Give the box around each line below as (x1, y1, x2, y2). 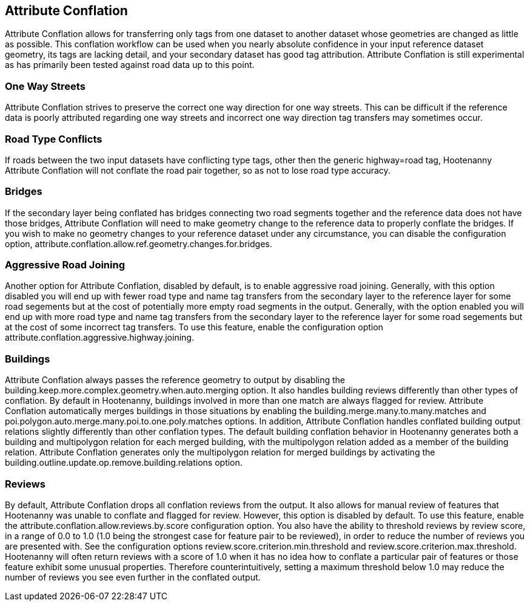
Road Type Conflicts (5, 132, 102, 145)
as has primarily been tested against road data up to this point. (5, 60, 255, 70)
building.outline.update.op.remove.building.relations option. (5, 457, 243, 468)
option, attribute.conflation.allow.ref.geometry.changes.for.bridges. (5, 238, 272, 249)
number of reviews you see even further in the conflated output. (5, 571, 261, 582)
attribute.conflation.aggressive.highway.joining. (5, 332, 194, 343)
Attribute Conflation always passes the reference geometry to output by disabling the (5, 375, 346, 386)
